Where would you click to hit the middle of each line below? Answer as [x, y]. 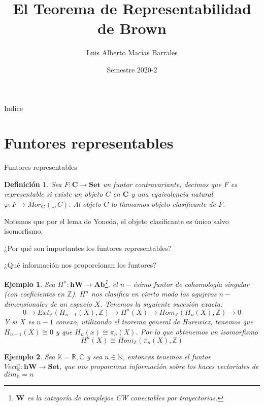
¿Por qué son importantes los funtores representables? [88, 248]
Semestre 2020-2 [132, 69]
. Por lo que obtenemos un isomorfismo [197, 331]
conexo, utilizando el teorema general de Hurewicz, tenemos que [154, 321]
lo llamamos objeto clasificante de [163, 204]
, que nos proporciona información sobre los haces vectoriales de [159, 366]
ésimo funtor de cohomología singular [191, 284]
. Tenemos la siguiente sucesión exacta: [161, 303]
